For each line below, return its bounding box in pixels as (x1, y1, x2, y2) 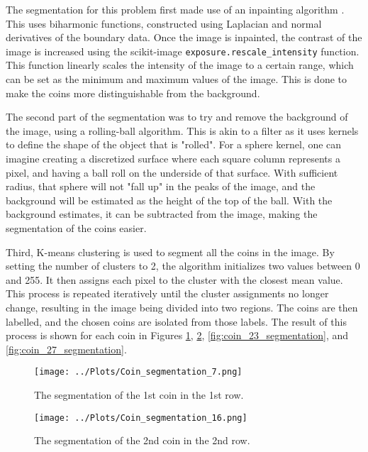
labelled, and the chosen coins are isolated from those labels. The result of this (6, 314, 347, 329)
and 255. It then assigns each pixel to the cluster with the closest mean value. (6, 272, 343, 287)
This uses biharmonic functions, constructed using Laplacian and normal (6, 16, 322, 31)
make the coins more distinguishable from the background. (6, 85, 260, 100)
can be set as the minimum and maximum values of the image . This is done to (6, 72, 347, 87)
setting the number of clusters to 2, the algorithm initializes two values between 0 (6, 258, 360, 273)
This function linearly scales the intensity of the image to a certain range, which (6, 57, 354, 72)
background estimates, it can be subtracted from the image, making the (6, 206, 318, 221)
